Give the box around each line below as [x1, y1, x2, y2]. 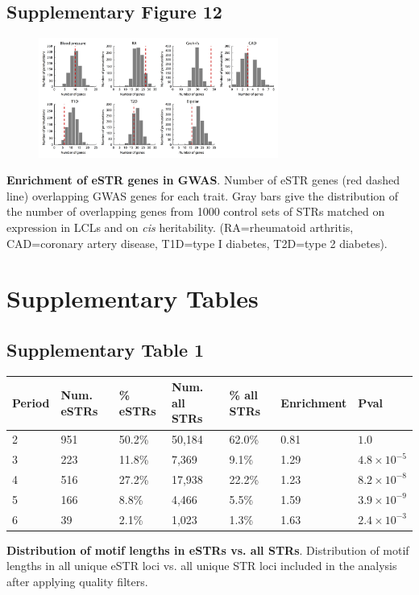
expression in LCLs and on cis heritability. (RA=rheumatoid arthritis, [6, 218, 354, 235]
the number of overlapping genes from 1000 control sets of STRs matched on [6, 203, 385, 220]
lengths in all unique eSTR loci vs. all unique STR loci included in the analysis [6, 557, 397, 574]
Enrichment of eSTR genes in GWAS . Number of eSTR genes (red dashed [6, 171, 400, 188]
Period [12, 394, 50, 411]
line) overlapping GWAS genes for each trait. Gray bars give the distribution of [6, 187, 399, 204]
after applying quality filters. [6, 572, 148, 589]
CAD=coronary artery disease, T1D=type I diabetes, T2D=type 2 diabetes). [6, 234, 388, 251]
